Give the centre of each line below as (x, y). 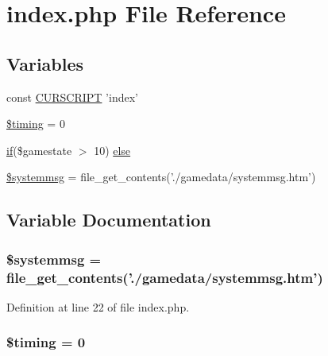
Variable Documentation (109, 220)
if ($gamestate (39, 150)
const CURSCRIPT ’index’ (72, 97)
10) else (112, 150)
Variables (45, 63)
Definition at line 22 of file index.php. (98, 306)
